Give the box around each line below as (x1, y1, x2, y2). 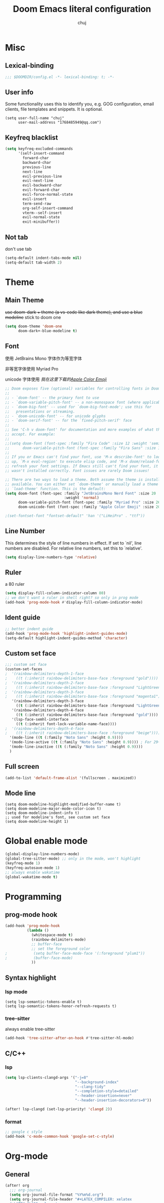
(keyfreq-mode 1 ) (5, 861, 41, 865)
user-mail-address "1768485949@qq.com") (18, 120, 102, 125)
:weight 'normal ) (64, 496, 99, 500)
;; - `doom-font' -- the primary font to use (5, 395, 99, 400)
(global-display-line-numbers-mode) (5, 852, 80, 857)
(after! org (5, 1183, 29, 1188)
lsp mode (5, 988, 28, 995)
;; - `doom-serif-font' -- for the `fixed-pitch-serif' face (5, 418, 132, 423)
